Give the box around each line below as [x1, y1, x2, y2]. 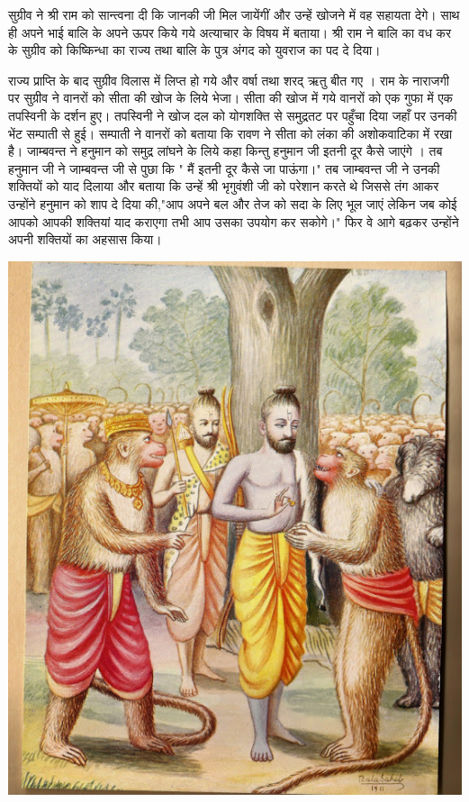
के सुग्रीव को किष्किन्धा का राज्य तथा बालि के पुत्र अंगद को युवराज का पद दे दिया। [8, 41, 381, 59]
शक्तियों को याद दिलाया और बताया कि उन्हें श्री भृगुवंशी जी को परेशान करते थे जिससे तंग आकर [8, 177, 439, 196]
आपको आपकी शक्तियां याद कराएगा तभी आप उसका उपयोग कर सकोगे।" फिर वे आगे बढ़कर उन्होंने [8, 212, 459, 231]
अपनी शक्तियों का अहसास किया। [8, 230, 162, 249]
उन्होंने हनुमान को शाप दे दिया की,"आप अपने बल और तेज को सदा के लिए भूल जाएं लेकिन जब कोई [8, 194, 457, 213]
